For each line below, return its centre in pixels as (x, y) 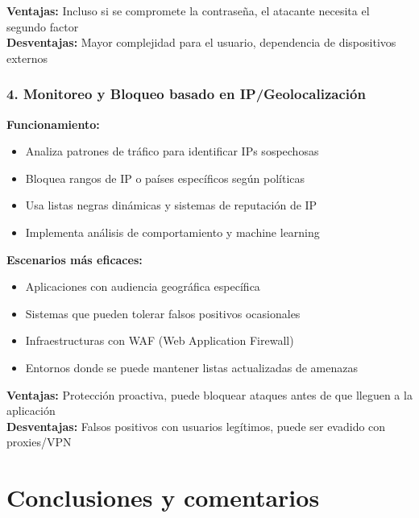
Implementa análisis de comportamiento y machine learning (172, 232)
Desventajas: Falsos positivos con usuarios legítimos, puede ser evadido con (196, 426)
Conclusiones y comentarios (163, 497)
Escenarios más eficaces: (75, 259)
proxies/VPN (39, 442)
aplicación (31, 410)
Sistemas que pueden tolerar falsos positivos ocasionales (163, 313)
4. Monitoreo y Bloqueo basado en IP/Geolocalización (186, 94)
